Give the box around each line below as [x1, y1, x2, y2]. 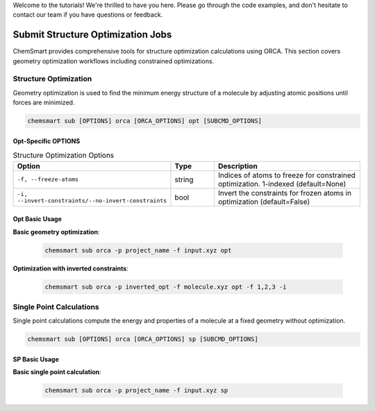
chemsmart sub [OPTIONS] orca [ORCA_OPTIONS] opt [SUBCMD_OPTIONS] [27, 117, 262, 125]
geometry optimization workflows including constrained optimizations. [12, 56, 215, 65]
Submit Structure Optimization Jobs [12, 29, 172, 41]
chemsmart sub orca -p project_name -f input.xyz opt [44, 246, 232, 254]
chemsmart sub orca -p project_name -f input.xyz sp [44, 387, 228, 394]
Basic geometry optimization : [12, 227, 100, 236]
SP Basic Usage [12, 355, 59, 363]
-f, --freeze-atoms [17, 176, 79, 184]
